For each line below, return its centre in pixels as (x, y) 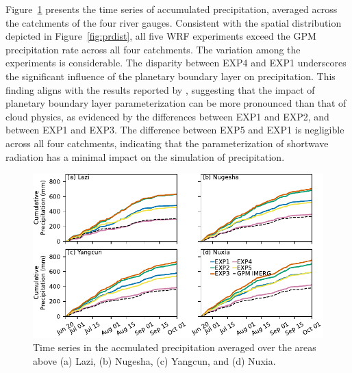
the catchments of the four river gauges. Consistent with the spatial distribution (174, 22)
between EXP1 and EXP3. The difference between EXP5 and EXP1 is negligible (175, 130)
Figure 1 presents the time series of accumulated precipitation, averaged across (172, 9)
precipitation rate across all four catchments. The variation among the (153, 49)
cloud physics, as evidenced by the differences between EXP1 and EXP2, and (167, 116)
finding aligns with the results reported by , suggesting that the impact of (160, 89)
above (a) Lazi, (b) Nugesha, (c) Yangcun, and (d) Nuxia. (154, 360)
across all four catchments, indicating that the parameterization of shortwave (167, 143)
